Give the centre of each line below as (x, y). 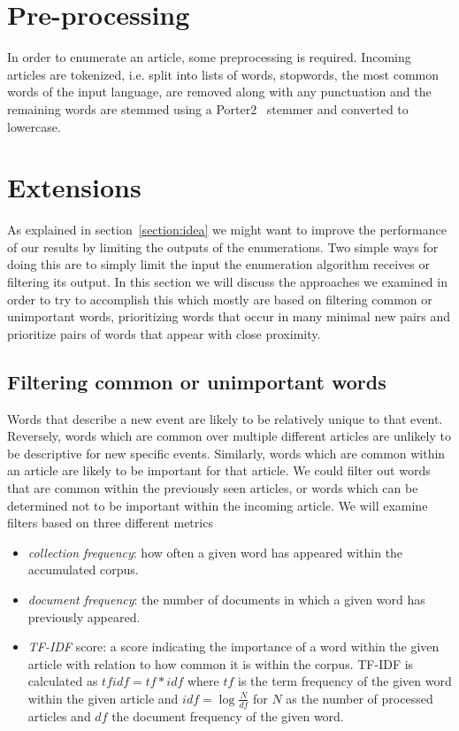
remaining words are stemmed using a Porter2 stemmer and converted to (208, 108)
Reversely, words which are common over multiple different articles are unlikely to (229, 436)
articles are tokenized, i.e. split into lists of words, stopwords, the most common (223, 74)
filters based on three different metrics (110, 523)
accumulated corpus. (83, 569)
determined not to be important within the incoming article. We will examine (218, 505)
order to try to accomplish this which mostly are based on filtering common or (220, 299)
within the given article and (103, 698)
